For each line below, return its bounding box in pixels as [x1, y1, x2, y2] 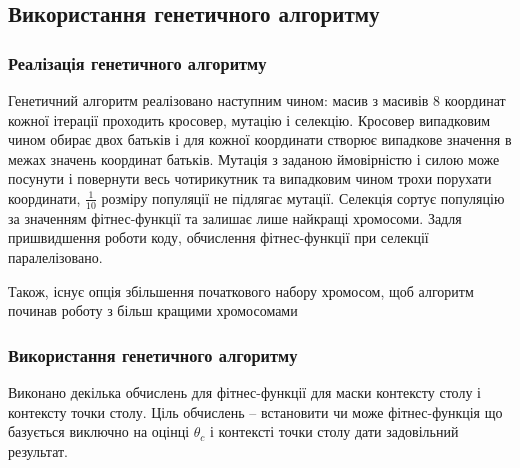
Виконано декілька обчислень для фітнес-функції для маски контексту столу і [8, 381, 481, 402]
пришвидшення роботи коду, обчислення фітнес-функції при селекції [8, 227, 429, 248]
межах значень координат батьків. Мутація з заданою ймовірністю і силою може [8, 148, 500, 169]
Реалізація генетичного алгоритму [8, 50, 267, 75]
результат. [8, 440, 68, 461]
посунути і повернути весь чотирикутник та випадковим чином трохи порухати [8, 168, 492, 189]
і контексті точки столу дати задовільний [209, 421, 459, 442]
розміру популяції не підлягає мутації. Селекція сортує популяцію [101, 187, 505, 208]
